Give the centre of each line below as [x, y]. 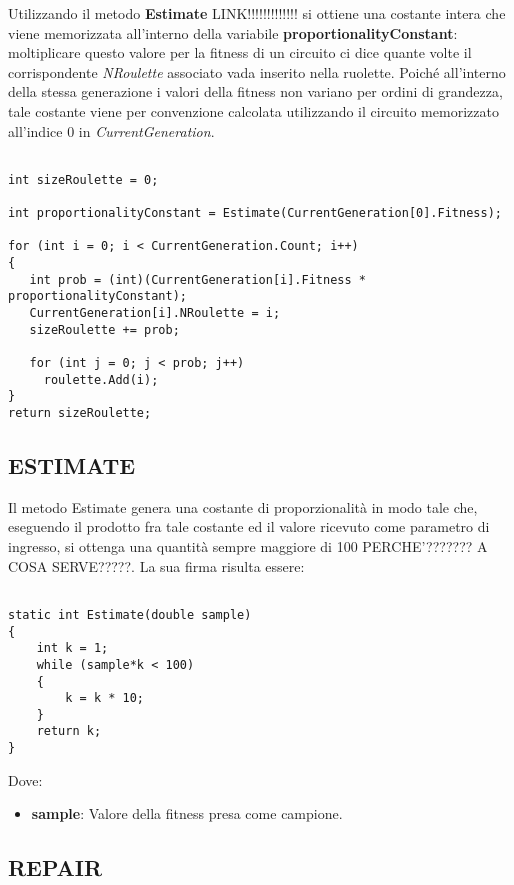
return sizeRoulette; [80, 413]
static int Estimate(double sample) [130, 614]
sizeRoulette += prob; [104, 329]
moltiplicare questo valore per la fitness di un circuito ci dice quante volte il [240, 52]
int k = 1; [72, 648]
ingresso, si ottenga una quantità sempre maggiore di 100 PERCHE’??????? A [248, 546]
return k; [69, 731]
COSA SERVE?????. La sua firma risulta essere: [156, 565]
